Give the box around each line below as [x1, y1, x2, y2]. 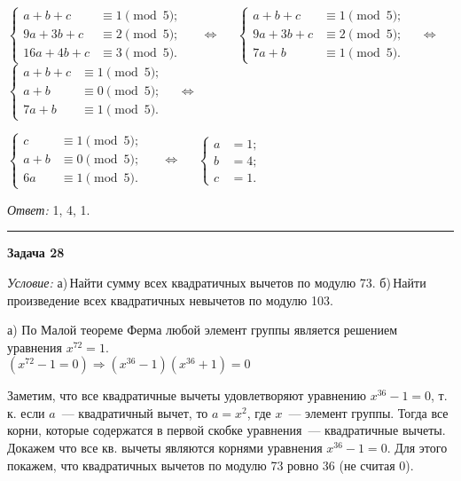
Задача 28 [7, 243, 65, 262]
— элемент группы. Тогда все [288, 403, 449, 422]
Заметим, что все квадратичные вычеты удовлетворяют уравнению [7, 386, 367, 405]
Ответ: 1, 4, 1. [7, 200, 90, 218]
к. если [7, 403, 45, 422]
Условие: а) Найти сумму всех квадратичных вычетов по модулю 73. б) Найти [7, 272, 426, 291]
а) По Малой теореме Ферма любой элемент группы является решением [7, 320, 398, 339]
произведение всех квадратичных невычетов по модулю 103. [7, 290, 333, 309]
